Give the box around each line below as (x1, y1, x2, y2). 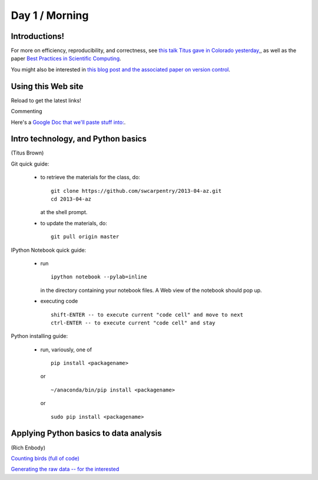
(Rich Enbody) (11, 444, 45, 451)
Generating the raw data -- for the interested (11, 466, 120, 473)
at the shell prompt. (40, 209, 88, 216)
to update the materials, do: (40, 219, 107, 226)
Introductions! (11, 31, 65, 41)
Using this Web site (11, 81, 84, 91)
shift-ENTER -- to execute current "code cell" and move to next (51, 311, 244, 318)
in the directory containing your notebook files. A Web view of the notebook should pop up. (40, 287, 262, 294)
